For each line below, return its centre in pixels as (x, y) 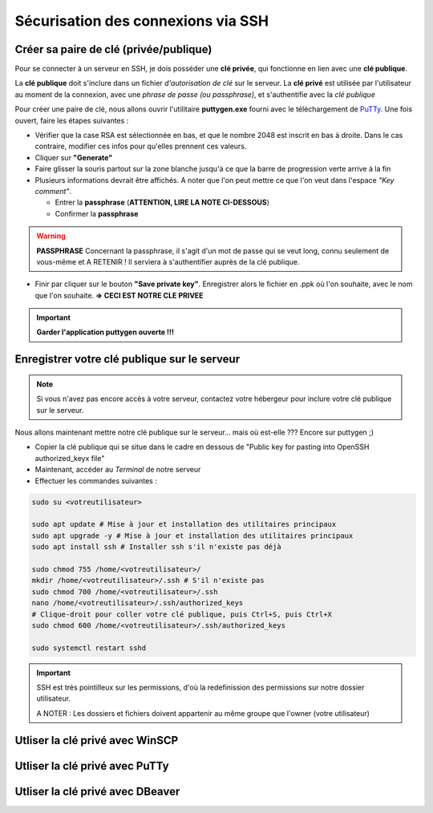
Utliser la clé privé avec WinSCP (97, 740)
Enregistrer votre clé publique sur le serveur (127, 360)
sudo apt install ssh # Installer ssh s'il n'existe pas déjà (156, 547)
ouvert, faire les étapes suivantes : (72, 120)
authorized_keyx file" (70, 458)
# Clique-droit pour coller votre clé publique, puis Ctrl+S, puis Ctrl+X (182, 614)
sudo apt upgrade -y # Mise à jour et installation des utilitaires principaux (192, 536)
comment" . (53, 191)
